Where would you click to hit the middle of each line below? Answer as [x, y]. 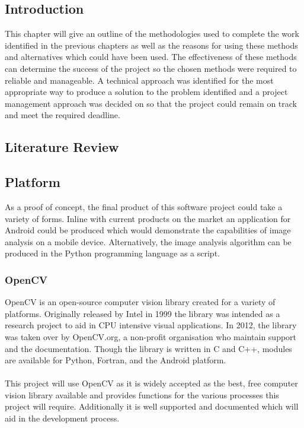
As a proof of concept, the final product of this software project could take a [144, 206]
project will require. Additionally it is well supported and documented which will [152, 406]
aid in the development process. [62, 418]
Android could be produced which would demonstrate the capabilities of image [148, 230]
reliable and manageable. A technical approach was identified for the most [139, 80]
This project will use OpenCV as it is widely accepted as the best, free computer [151, 383]
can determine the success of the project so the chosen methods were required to [151, 68]
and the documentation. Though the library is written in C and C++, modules [148, 348]
